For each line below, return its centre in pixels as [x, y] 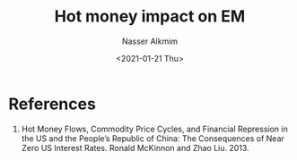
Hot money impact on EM [150, 17]
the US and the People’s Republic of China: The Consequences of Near [153, 138]
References [52, 104]
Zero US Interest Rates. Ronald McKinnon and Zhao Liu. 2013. [135, 147]
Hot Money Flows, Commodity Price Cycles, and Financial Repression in [154, 129]
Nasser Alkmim [150, 41]
